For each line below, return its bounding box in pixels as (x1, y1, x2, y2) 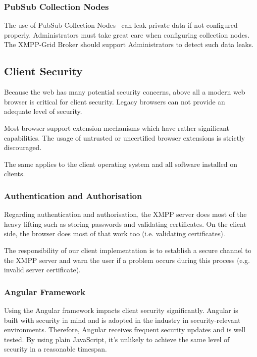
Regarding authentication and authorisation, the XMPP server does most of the (4, 209, 247, 219)
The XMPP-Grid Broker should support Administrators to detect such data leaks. (4, 39, 254, 50)
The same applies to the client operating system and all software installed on (4, 158, 238, 169)
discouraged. (4, 142, 42, 153)
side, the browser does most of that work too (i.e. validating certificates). (4, 228, 225, 239)
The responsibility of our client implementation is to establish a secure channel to (4, 245, 252, 255)
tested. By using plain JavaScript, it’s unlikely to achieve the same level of (4, 334, 230, 344)
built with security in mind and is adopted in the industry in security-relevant (4, 314, 241, 325)
